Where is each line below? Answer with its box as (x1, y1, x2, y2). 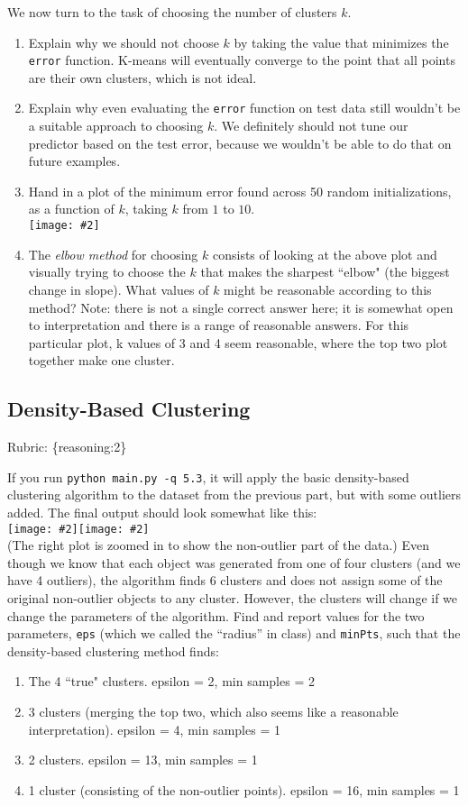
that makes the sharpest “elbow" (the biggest (200, 262, 450, 281)
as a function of (28, 199, 115, 218)
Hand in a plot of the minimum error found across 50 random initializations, (28, 181, 452, 200)
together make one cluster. (28, 351, 175, 370)
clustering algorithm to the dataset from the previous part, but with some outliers (7, 485, 462, 504)
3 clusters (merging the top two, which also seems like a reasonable (28, 701, 399, 720)
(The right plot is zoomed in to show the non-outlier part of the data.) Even (7, 536, 429, 554)
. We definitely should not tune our (214, 116, 408, 135)
